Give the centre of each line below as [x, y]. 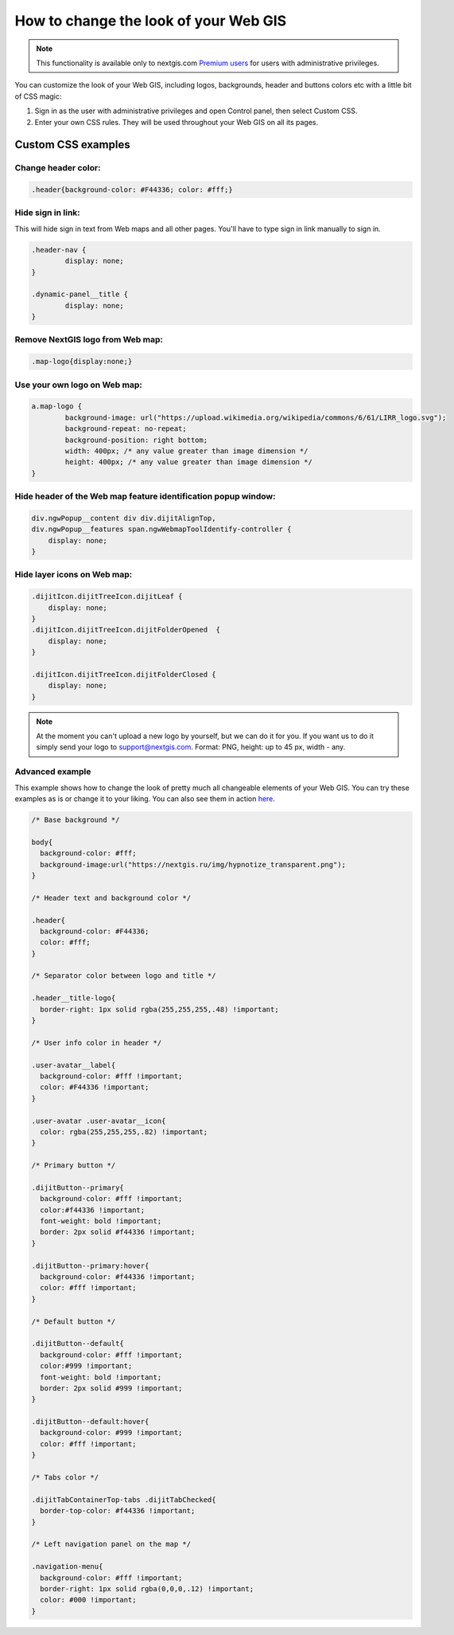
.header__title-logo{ [74, 998]
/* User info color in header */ [97, 1042]
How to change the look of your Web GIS [151, 21]
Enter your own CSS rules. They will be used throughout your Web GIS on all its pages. [177, 122]
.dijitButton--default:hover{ [90, 1422]
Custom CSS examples [72, 145]
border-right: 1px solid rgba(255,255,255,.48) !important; [159, 1009]
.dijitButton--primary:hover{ [90, 1265]
